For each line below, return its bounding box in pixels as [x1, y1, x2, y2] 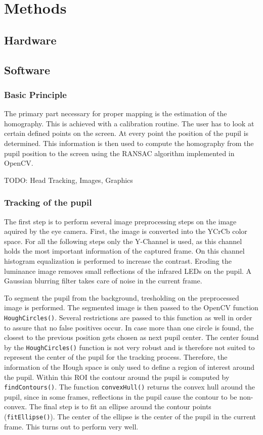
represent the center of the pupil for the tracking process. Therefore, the [4, 352, 228, 362]
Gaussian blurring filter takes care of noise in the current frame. [4, 275, 202, 286]
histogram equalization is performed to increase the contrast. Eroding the [4, 255, 232, 266]
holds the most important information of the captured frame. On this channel [4, 246, 245, 256]
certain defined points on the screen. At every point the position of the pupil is [4, 128, 249, 138]
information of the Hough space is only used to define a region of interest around [4, 361, 255, 372]
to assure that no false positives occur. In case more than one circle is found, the [4, 322, 254, 332]
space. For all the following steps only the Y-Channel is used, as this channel [4, 235, 242, 246]
